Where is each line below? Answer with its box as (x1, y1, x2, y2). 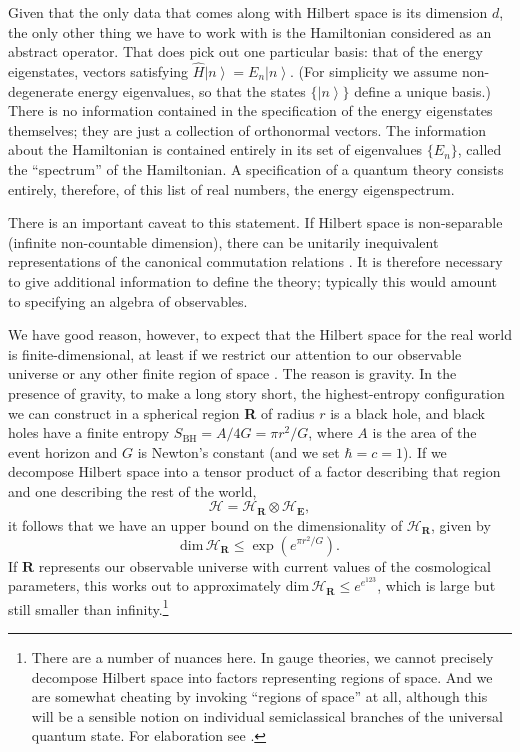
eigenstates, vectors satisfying (8, 61, 189, 81)
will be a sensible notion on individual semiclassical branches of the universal (31, 705, 503, 726)
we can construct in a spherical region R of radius (8, 402, 315, 423)
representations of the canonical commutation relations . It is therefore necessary (8, 251, 503, 272)
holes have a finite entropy (8, 422, 170, 443)
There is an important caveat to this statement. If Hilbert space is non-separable (8, 212, 503, 233)
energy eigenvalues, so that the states (78, 80, 306, 101)
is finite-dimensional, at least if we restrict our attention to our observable (8, 343, 462, 364)
